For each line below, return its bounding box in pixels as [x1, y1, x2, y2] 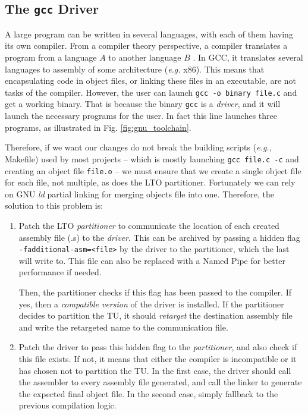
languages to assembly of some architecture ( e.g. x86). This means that [5, 62, 265, 75]
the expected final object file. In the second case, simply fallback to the [18, 387, 278, 400]
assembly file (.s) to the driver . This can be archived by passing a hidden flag [18, 231, 300, 243]
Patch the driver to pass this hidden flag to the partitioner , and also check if [18, 341, 297, 353]
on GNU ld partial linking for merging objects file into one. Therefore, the [5, 187, 274, 200]
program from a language [5, 51, 97, 63]
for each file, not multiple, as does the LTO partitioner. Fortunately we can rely [5, 176, 296, 188]
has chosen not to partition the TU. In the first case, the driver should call [18, 364, 291, 376]
